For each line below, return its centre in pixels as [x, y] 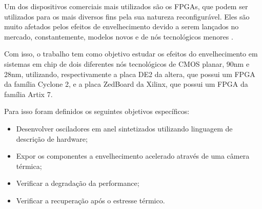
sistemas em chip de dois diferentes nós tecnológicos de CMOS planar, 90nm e [127, 63]
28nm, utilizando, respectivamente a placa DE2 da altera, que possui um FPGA [130, 74]
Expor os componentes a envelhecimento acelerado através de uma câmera [133, 156]
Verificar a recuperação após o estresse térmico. [90, 200]
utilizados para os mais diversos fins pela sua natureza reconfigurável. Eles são [127, 16]
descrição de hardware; [52, 138]
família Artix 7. [28, 94]
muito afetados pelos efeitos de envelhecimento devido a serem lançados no [122, 26]
